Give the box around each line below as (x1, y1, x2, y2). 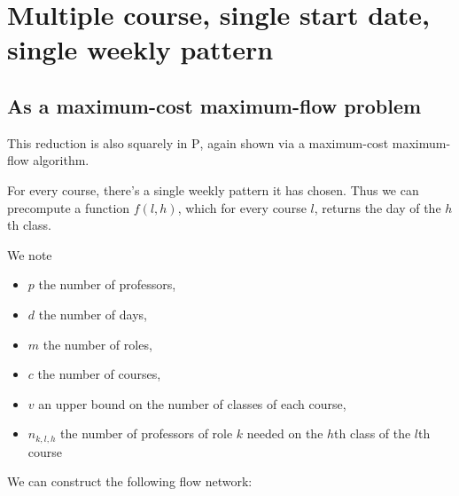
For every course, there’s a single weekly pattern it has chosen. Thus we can (7, 180, 419, 199)
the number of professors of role (60, 424, 233, 443)
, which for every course (177, 198, 307, 217)
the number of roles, (43, 335, 152, 353)
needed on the (246, 424, 323, 443)
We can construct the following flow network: (7, 472, 253, 491)
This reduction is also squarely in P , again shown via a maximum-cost (7, 133, 389, 152)
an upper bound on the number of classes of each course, (38, 394, 346, 413)
